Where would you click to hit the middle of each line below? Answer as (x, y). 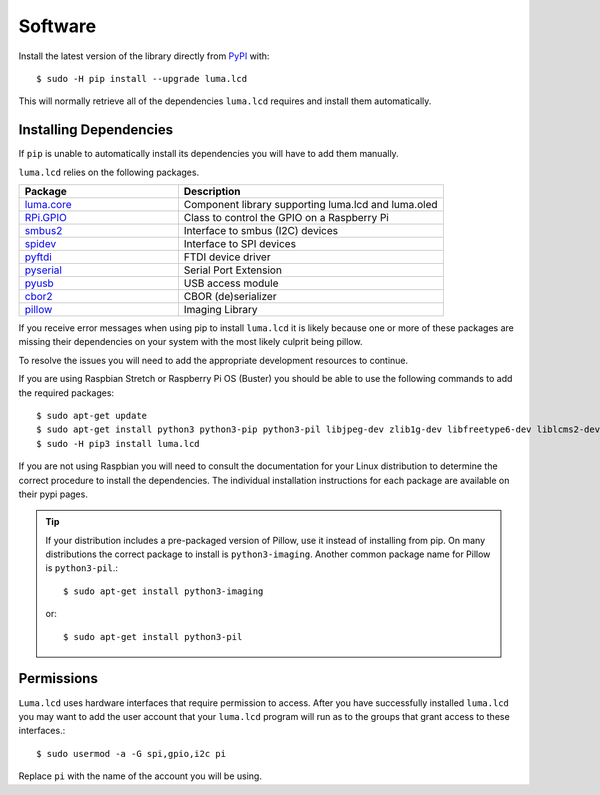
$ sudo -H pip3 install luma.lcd (118, 443)
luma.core (48, 205)
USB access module (231, 283)
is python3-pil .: (82, 568)
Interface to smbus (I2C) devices (261, 231)
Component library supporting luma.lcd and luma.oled (311, 205)
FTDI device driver (227, 257)
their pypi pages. (53, 494)
